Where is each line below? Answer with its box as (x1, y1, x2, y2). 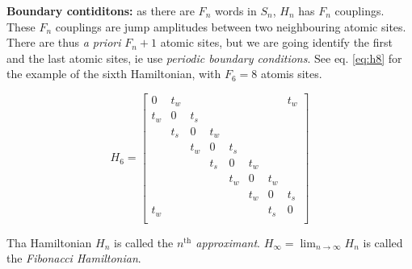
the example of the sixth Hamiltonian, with (6, 65, 221, 82)
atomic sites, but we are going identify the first (160, 34, 393, 51)
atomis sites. (261, 65, 322, 82)
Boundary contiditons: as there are (6, 2, 195, 19)
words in (214, 2, 257, 19)
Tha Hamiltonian (6, 234, 92, 250)
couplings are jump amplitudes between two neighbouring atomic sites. (55, 18, 406, 35)
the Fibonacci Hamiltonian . (6, 250, 141, 267)
